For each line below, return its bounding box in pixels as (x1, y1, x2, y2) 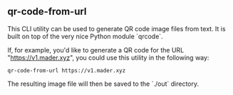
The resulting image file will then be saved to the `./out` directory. (7, 79, 200, 88)
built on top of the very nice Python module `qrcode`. (7, 32, 163, 40)
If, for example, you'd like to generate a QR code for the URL (7, 45, 185, 54)
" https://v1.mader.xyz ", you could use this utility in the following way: (7, 53, 209, 62)
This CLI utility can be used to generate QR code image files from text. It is (7, 24, 226, 33)
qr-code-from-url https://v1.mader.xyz (7, 67, 126, 74)
